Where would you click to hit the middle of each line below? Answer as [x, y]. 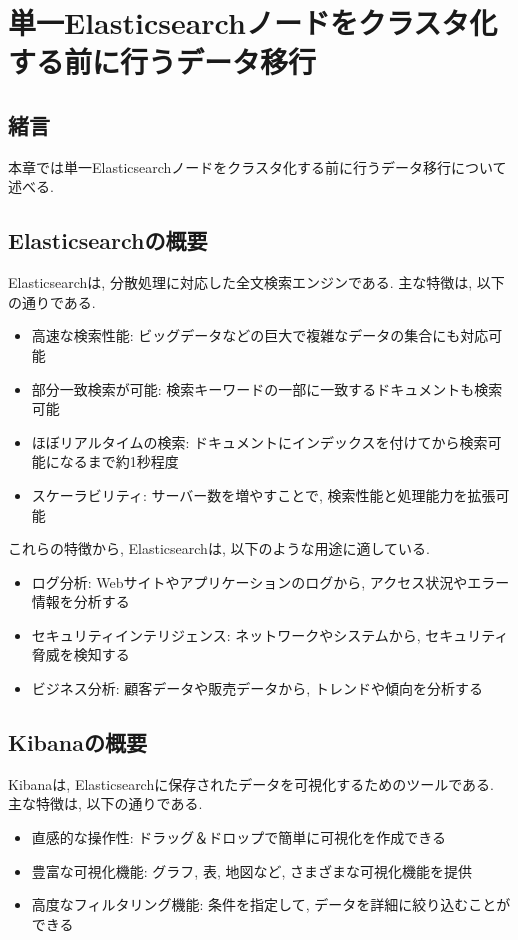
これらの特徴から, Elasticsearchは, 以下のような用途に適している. [219, 548]
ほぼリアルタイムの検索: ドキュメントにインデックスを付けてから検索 [259, 441]
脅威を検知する [80, 654]
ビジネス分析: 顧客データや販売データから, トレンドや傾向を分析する [257, 688]
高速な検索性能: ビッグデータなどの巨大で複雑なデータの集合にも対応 [260, 335]
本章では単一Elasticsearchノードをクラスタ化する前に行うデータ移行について [257, 166]
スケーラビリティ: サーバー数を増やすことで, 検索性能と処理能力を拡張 [263, 494]
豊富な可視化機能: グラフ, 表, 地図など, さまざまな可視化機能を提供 [252, 870]
